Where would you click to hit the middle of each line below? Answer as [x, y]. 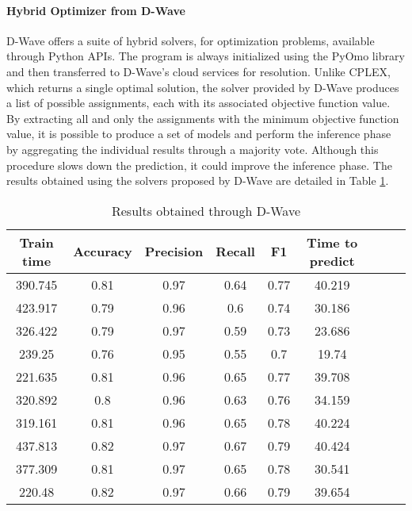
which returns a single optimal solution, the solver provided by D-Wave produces [203, 87]
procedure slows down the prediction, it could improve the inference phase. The [199, 165]
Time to [332, 242]
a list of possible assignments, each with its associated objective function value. [198, 103]
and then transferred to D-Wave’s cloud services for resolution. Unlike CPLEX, [198, 71]
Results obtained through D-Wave [206, 210]
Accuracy [103, 252]
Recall [235, 252]
